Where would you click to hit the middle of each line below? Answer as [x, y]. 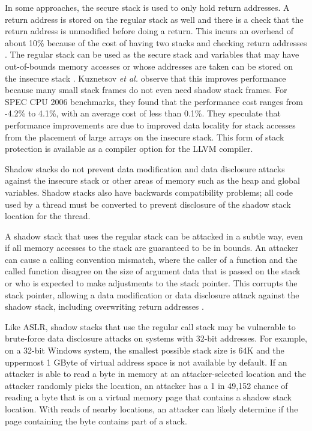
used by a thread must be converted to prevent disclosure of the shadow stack [148, 204]
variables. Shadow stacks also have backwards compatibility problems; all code [149, 192]
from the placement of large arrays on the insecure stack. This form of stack [145, 137]
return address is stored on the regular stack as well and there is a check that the [154, 19]
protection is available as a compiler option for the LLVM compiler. [129, 149]
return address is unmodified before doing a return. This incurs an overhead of [149, 31]
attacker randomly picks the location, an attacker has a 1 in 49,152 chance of [146, 385]
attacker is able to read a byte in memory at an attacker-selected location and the [155, 374]
